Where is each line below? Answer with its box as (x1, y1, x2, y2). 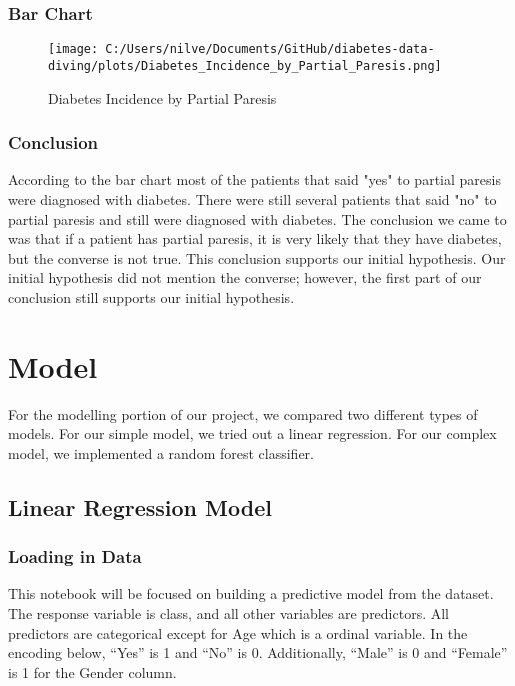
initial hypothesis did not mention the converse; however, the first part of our (8, 267, 482, 288)
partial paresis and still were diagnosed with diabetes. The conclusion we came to (8, 208, 507, 229)
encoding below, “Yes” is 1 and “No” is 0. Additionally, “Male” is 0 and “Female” (8, 642, 508, 663)
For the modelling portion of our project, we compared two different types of (8, 403, 478, 424)
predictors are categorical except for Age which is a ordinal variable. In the (8, 622, 468, 643)
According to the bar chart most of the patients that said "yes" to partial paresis (8, 169, 501, 190)
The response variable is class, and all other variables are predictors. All (8, 603, 450, 623)
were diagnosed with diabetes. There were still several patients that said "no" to (8, 188, 497, 209)
